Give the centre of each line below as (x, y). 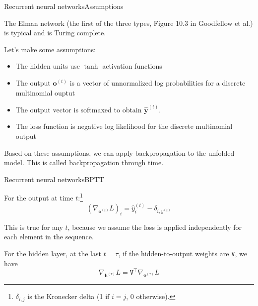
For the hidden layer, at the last (53, 254)
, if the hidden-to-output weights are (174, 254)
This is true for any (33, 227)
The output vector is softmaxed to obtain (79, 109)
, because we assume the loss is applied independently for (155, 227)
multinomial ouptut (45, 92)
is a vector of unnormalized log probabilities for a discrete (158, 82)
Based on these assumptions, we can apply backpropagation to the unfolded (119, 153)
